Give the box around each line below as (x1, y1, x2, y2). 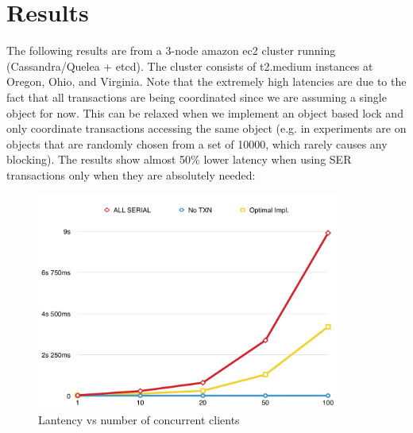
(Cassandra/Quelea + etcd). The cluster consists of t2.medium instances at (6, 57, 373, 74)
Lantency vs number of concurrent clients (38, 411, 240, 427)
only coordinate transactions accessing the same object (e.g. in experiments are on (6, 120, 407, 137)
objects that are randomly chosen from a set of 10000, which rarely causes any (6, 135, 388, 152)
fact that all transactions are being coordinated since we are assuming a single (6, 88, 387, 105)
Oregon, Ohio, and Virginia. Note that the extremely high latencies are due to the (6, 73, 407, 90)
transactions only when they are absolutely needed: (6, 166, 256, 183)
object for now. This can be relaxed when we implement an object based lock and (6, 104, 403, 121)
